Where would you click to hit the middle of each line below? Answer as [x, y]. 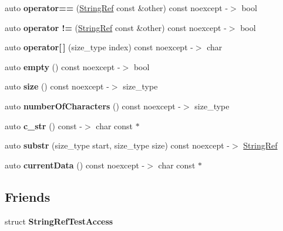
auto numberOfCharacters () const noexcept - [93, 106]
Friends [28, 196]
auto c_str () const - [43, 125]
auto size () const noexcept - [57, 86]
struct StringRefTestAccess [59, 221]
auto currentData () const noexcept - [75, 165]
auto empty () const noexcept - [63, 66]
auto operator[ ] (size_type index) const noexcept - [99, 47]
